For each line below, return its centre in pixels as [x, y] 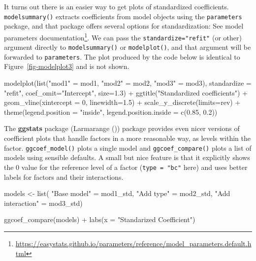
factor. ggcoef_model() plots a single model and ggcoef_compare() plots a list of [128, 147]
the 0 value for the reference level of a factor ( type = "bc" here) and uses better [126, 167]
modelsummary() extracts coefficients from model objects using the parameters [123, 16]
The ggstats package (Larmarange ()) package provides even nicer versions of [122, 128]
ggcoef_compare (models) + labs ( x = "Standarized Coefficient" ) [100, 219]
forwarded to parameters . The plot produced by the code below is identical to [122, 56]
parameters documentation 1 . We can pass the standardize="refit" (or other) [123, 36]
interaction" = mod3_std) [43, 203]
